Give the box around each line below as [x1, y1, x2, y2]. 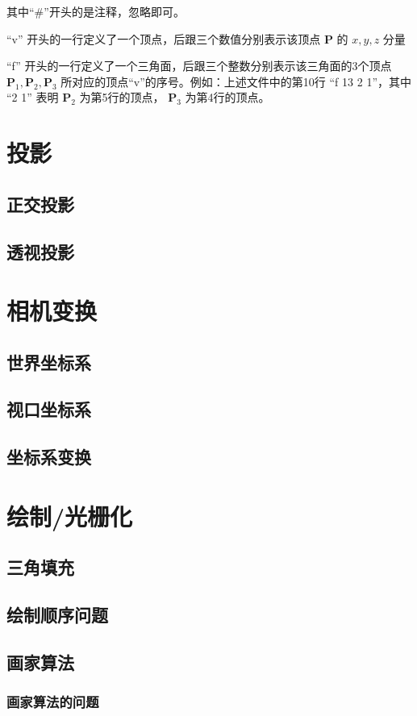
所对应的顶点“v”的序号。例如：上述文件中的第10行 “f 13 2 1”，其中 [60, 73, 411, 89]
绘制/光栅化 [6, 499, 133, 532]
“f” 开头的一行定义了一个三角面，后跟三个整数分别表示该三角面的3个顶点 [6, 57, 392, 74]
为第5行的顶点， [79, 89, 165, 106]
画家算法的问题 [6, 692, 99, 712]
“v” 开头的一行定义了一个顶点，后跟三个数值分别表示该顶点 [6, 30, 321, 47]
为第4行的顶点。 [185, 89, 270, 106]
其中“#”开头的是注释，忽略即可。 [6, 3, 185, 19]
